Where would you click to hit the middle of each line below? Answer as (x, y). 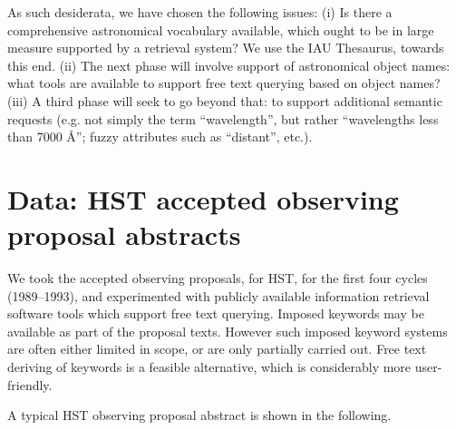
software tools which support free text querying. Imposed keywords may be (216, 313)
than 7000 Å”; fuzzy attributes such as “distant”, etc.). (160, 137)
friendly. (30, 384)
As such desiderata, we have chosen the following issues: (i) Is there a (200, 12)
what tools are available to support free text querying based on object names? (224, 83)
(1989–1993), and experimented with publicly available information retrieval (218, 295)
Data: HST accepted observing (203, 198)
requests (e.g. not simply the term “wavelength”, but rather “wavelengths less (223, 118)
